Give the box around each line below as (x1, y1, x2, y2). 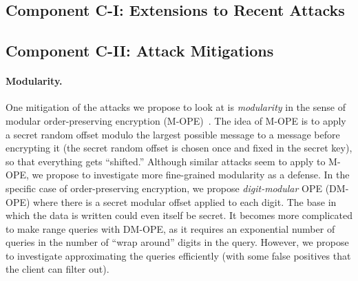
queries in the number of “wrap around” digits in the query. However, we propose (6, 235, 349, 249)
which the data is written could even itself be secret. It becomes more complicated (6, 208, 352, 222)
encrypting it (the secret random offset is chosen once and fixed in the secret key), (6, 140, 352, 155)
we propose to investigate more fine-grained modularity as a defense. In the (32, 167, 350, 182)
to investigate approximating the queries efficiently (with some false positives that (6, 248, 351, 262)
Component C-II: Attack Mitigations (6, 40, 274, 61)
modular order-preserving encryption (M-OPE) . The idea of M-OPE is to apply (6, 113, 346, 127)
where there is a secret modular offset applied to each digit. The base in (33, 194, 337, 209)
